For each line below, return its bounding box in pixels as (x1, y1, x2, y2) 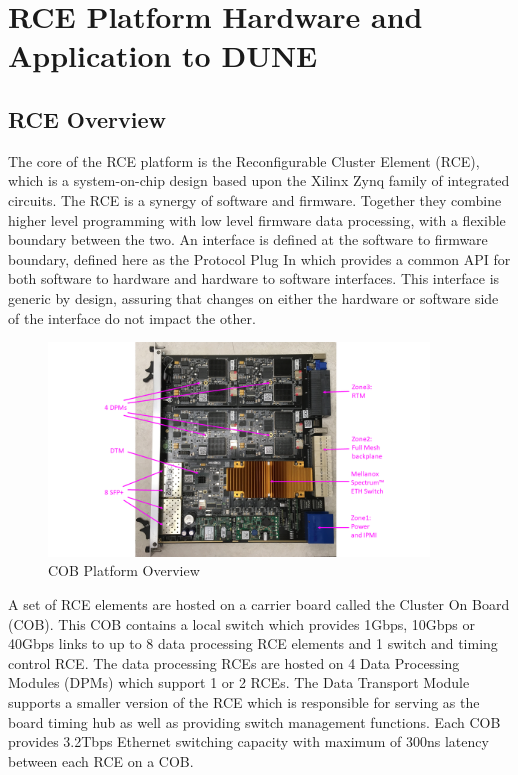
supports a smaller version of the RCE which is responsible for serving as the (8, 691, 480, 712)
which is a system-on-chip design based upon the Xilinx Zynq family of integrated (8, 170, 510, 191)
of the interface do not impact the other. (8, 307, 256, 328)
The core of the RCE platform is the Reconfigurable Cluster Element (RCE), (8, 150, 480, 171)
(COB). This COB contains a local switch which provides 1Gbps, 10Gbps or (8, 613, 475, 634)
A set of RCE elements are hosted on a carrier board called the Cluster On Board (8, 593, 510, 614)
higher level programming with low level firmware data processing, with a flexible (8, 209, 506, 230)
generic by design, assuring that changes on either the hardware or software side (8, 287, 499, 308)
